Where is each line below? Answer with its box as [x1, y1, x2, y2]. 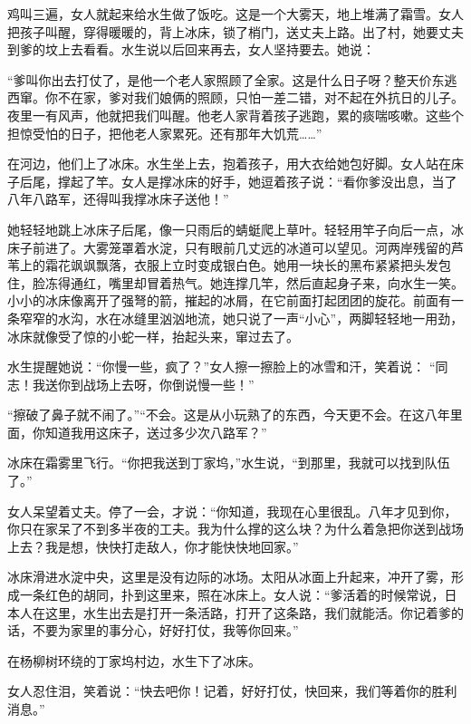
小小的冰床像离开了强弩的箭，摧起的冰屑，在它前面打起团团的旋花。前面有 [7, 291, 451, 310]
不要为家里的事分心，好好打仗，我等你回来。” [32, 621, 299, 640]
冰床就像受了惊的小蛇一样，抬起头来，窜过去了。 [7, 326, 299, 345]
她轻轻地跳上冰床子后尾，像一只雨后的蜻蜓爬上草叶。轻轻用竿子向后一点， [7, 219, 451, 238]
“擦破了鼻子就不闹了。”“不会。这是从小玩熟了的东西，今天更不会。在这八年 [7, 405, 450, 424]
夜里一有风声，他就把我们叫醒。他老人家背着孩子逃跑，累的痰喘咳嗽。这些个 [7, 105, 464, 124]
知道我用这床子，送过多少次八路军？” [44, 422, 267, 441]
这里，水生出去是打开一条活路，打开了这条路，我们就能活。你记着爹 [44, 603, 451, 622]
